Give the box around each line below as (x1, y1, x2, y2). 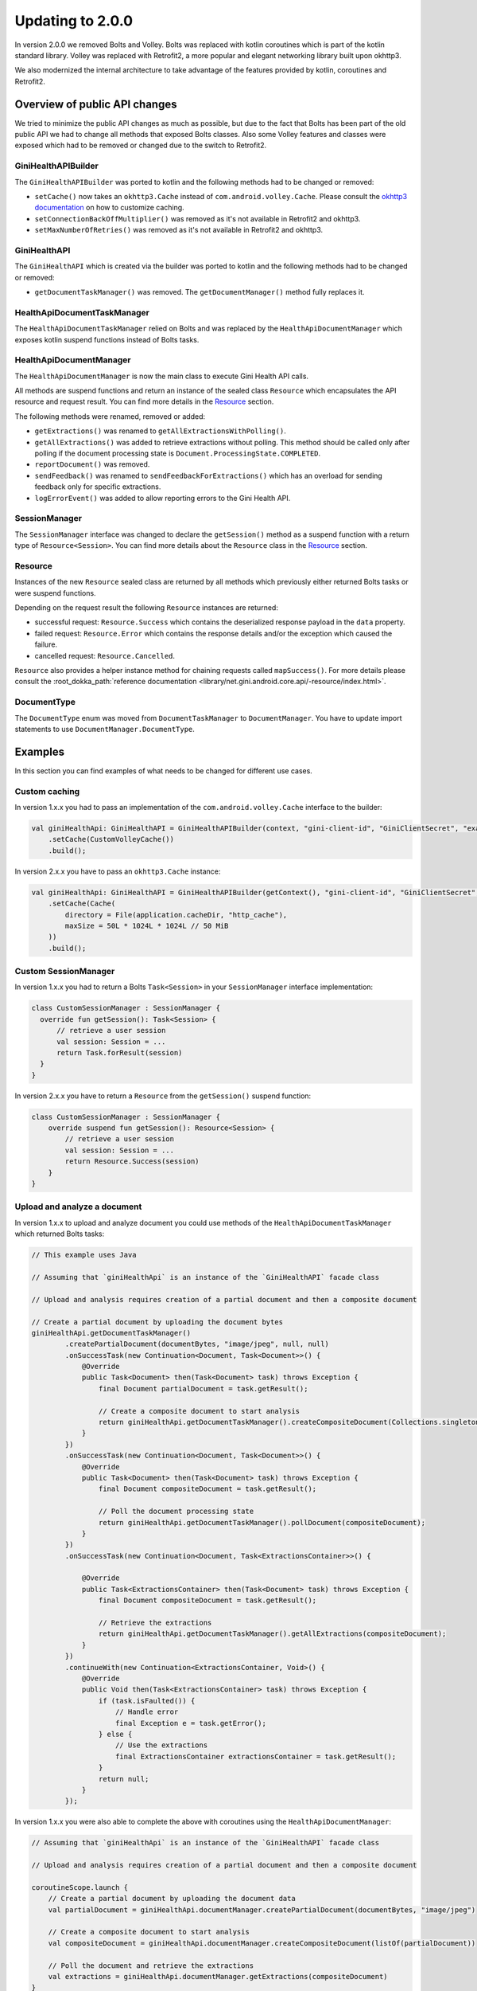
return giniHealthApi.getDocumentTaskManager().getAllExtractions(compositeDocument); (98, 1629, 447, 1638)
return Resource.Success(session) (64, 1157, 200, 1166)
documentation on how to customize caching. (34, 203, 184, 213)
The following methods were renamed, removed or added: (14, 411, 206, 421)
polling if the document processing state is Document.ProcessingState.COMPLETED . (34, 448, 321, 458)
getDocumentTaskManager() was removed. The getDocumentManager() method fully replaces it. (34, 288, 365, 297)
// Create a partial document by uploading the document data (48, 1894, 296, 1903)
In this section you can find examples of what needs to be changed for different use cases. (14, 765, 313, 776)
